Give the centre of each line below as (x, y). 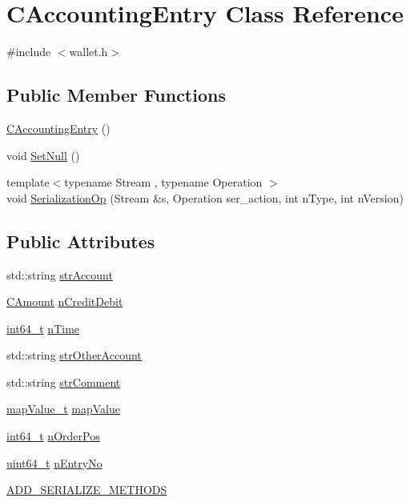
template (28, 182)
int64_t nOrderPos (53, 436)
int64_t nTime (43, 328)
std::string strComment (64, 382)
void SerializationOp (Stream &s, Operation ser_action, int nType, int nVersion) (205, 197)
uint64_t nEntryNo (54, 462)
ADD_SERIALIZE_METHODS (87, 490)
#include (29, 52)
